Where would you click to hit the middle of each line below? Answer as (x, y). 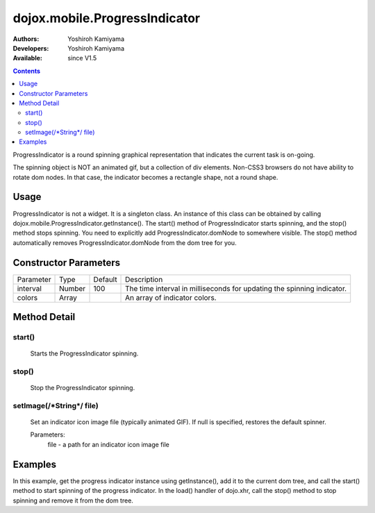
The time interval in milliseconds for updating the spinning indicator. (236, 288)
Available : (28, 58)
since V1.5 (82, 58)
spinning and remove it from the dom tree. (73, 501)
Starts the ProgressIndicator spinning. (84, 353)
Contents (27, 71)
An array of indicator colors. (171, 297)
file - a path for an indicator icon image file (109, 444)
